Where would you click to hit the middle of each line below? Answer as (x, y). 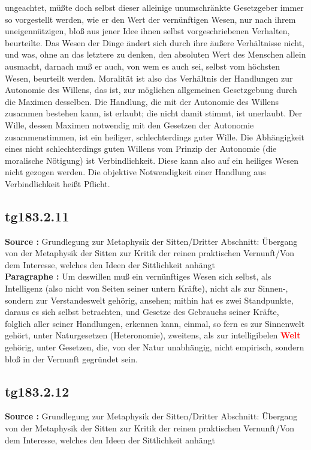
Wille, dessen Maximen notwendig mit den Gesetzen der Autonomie (129, 124)
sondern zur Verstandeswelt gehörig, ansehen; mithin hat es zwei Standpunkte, (149, 300)
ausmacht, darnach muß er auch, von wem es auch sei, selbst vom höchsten (142, 66)
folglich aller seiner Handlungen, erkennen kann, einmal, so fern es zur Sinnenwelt (155, 323)
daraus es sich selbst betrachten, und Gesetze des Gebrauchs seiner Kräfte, (142, 312)
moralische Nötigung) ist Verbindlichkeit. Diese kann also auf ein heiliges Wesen (152, 160)
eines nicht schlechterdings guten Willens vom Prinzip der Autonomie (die (141, 148)
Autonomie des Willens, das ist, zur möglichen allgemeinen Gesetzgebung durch (151, 90)
